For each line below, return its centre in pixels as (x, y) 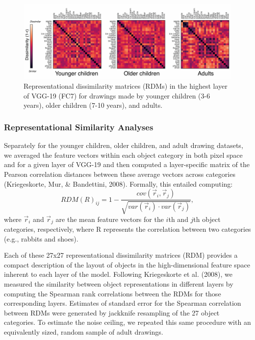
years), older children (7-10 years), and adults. (93, 105)
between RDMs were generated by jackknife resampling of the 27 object (112, 312)
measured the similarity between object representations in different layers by (119, 283)
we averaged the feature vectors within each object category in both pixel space (123, 155)
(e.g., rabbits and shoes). (41, 238)
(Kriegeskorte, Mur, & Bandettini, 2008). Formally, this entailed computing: (118, 183)
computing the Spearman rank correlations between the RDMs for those (113, 293)
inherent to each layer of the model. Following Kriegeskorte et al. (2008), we (118, 274)
